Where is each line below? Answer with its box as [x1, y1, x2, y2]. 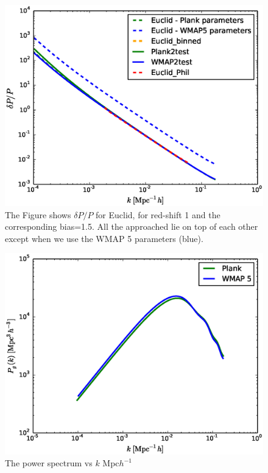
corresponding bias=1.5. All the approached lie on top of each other [5, 220, 258, 233]
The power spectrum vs [5, 457, 93, 469]
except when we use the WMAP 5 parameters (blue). [5, 232, 203, 244]
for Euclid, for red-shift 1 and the [96, 208, 220, 221]
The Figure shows [5, 208, 71, 221]
